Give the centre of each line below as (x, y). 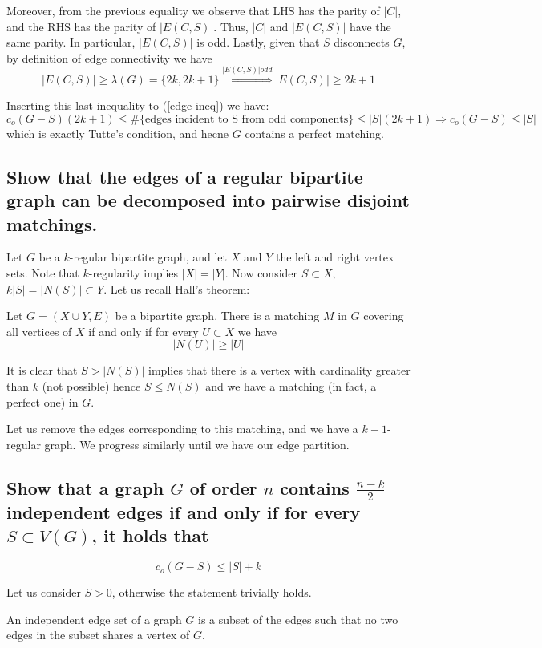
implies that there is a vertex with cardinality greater (279, 370)
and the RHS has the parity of (81, 26)
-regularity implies (133, 272)
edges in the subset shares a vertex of (98, 635)
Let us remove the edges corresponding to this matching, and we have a (182, 429)
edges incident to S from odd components (247, 119)
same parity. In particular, (71, 42)
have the (370, 26)
